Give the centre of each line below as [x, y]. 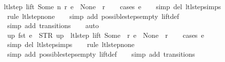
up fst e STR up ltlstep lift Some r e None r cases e [105, 35]
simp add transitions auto [53, 25]
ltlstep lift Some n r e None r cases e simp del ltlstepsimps [112, 6]
